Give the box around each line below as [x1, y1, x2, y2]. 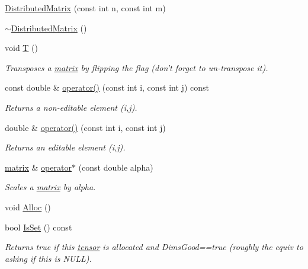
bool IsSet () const [5, 220, 72, 233]
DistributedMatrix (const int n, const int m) [5, 2, 166, 14]
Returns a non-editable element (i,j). [5, 101, 137, 113]
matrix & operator [5, 161, 72, 173]
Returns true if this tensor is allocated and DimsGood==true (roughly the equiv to [5, 241, 303, 253]
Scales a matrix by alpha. [5, 181, 96, 193]
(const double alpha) [78, 161, 153, 173]
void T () [5, 41, 38, 54]
